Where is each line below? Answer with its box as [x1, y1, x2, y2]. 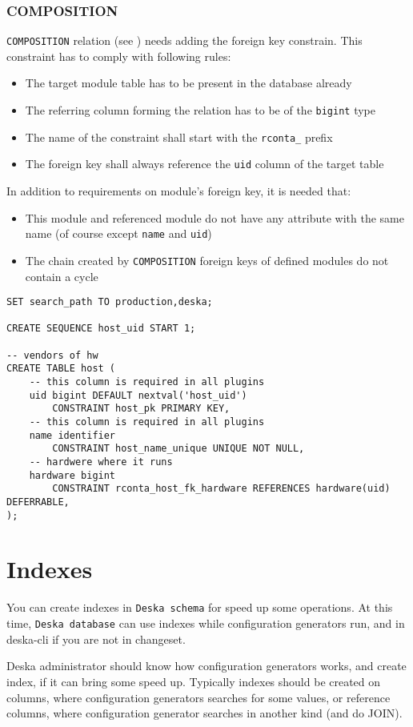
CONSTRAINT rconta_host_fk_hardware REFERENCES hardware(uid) [52, 483, 391, 495]
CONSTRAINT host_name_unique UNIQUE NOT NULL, [52, 443, 305, 455]
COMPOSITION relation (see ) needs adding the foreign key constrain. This [6, 32, 363, 49]
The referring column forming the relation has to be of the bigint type [25, 102, 375, 118]
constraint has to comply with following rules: [6, 47, 231, 64]
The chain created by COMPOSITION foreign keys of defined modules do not [25, 251, 389, 268]
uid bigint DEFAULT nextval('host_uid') [29, 389, 247, 401]
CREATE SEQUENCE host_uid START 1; [6, 323, 196, 335]
